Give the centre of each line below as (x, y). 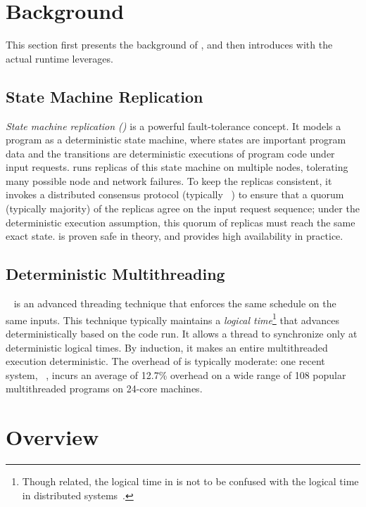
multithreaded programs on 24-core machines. (104, 389)
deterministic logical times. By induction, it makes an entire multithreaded (167, 347)
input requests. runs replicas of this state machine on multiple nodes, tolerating (177, 167)
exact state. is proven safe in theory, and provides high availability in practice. (175, 236)
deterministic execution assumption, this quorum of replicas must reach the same (181, 222)
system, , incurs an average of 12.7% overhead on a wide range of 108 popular (176, 374)
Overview (52, 437)
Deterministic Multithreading (115, 274)
